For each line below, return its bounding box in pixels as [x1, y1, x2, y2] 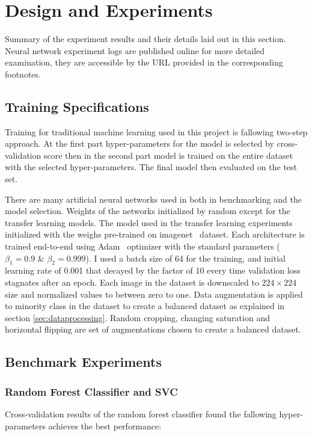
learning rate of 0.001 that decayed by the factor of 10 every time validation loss [5, 264, 301, 277]
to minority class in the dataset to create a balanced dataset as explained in [5, 299, 285, 312]
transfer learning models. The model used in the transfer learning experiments [5, 216, 293, 229]
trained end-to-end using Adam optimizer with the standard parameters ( [5, 240, 280, 253]
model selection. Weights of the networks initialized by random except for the [5, 204, 290, 217]
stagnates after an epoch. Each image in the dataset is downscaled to [5, 276, 259, 289]
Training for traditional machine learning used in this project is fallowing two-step [5, 125, 308, 138]
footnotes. [5, 67, 41, 80]
